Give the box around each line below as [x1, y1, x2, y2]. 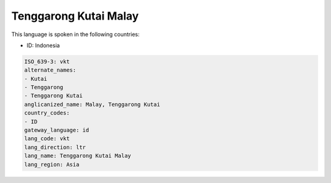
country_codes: [24, 110, 70, 116]
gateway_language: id [24, 127, 89, 134]
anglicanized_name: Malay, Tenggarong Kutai [24, 101, 161, 108]
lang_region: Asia [24, 161, 80, 168]
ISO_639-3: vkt [24, 58, 70, 65]
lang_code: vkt [24, 135, 70, 142]
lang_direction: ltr [24, 144, 86, 151]
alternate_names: [24, 67, 77, 73]
